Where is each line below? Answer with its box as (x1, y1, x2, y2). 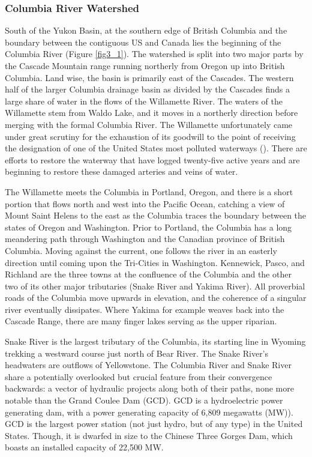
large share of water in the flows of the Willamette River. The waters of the (5, 94, 283, 107)
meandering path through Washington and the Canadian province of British (5, 232, 285, 245)
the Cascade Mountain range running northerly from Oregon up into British (5, 59, 285, 71)
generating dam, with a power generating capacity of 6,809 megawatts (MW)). (5, 405, 293, 418)
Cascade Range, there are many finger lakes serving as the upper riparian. (5, 315, 277, 327)
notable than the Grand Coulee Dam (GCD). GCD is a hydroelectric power (5, 394, 283, 407)
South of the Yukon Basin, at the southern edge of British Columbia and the (5, 24, 287, 37)
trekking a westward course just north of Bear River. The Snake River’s (5, 347, 269, 359)
